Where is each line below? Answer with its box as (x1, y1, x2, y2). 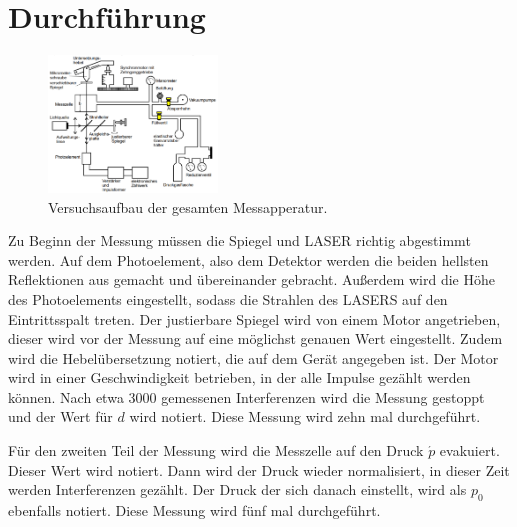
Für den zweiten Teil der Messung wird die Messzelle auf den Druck (8, 440, 424, 461)
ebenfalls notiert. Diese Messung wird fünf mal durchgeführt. (8, 500, 381, 521)
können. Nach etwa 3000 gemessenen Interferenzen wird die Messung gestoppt (8, 386, 485, 407)
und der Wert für (8, 406, 113, 427)
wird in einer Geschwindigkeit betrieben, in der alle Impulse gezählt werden (8, 367, 471, 388)
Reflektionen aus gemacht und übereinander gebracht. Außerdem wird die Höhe (8, 269, 495, 290)
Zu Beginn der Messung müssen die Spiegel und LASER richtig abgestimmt (8, 230, 471, 251)
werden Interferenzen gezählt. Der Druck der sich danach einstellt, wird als (8, 479, 467, 500)
